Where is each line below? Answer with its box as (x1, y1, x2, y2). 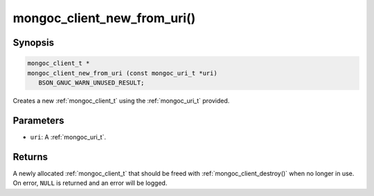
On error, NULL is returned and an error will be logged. (12, 179, 168, 187)
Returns (12, 151, 48, 163)
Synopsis (12, 37, 55, 48)
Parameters (12, 114, 64, 126)
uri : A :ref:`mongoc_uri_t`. (30, 132, 107, 141)
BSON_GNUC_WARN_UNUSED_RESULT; (38, 78, 145, 87)
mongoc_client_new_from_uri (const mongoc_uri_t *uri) (27, 69, 217, 77)
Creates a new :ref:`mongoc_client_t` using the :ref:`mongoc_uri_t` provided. (12, 96, 230, 105)
